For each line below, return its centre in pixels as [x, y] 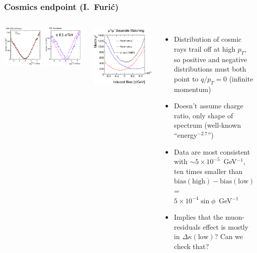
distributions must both [210, 69]
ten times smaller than [208, 171]
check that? [192, 246]
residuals [187, 226]
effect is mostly [225, 226]
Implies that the [199, 217]
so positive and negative [211, 59]
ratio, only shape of [204, 115]
